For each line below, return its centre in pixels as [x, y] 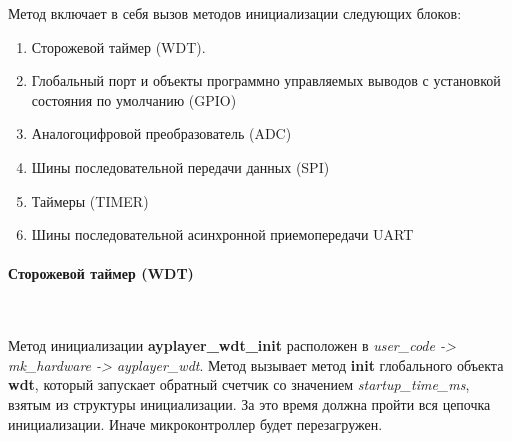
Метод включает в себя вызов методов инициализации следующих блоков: [235, 13]
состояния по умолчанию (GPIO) [134, 99]
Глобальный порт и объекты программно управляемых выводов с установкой [266, 80]
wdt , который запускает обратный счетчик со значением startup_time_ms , [239, 384]
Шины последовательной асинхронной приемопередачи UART [222, 234]
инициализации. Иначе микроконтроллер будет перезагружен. [195, 423]
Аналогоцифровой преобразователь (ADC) [161, 133]
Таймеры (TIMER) [90, 200]
